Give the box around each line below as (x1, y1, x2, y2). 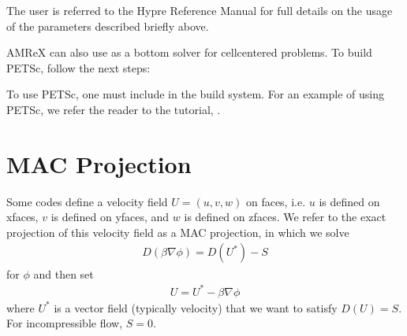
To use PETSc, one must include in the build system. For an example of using (6, 86, 384, 102)
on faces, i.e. (245, 193, 306, 209)
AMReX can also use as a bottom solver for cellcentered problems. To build (6, 44, 372, 61)
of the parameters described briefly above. (6, 17, 209, 34)
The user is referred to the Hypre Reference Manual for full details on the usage (6, 2, 393, 18)
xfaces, (6, 209, 39, 225)
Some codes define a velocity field (6, 193, 168, 209)
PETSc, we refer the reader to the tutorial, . (6, 101, 221, 117)
